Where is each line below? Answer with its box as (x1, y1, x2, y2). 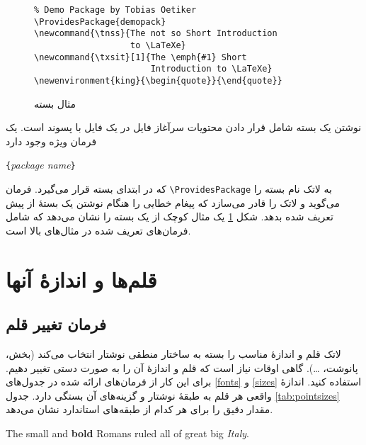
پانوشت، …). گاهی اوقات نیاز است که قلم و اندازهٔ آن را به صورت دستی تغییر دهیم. (6, 360, 358, 375)
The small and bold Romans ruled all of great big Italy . (6, 426, 249, 441)
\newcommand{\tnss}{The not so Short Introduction (34, 28, 278, 39)
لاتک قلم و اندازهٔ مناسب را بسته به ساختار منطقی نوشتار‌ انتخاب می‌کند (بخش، (6, 347, 341, 361)
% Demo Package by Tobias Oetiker (34, 5, 197, 15)
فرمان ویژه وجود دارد (6, 133, 97, 148)
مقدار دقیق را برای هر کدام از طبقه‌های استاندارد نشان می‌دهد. (6, 402, 273, 417)
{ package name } (6, 157, 76, 172)
